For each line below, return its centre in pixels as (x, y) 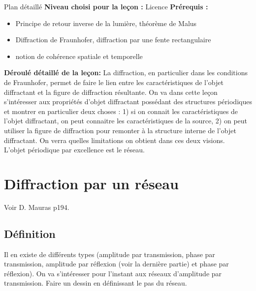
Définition (30, 233)
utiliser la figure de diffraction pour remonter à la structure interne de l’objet (120, 130)
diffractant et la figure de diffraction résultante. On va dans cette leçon (111, 92)
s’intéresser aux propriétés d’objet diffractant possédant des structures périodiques (128, 102)
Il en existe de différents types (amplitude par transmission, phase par (110, 254)
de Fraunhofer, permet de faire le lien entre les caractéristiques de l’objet (114, 82)
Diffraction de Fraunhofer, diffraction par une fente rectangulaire (113, 40)
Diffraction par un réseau (91, 183)
